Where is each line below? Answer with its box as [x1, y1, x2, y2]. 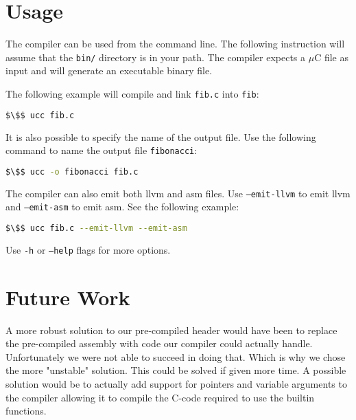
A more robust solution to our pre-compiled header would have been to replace [5, 322, 337, 337]
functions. [5, 404, 47, 418]
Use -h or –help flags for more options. [5, 242, 171, 256]
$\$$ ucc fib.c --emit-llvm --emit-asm [5, 223, 187, 233]
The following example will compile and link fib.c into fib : [5, 86, 259, 100]
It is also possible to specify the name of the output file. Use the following [5, 129, 316, 144]
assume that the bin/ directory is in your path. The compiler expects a [5, 49, 306, 64]
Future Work [5, 283, 130, 311]
